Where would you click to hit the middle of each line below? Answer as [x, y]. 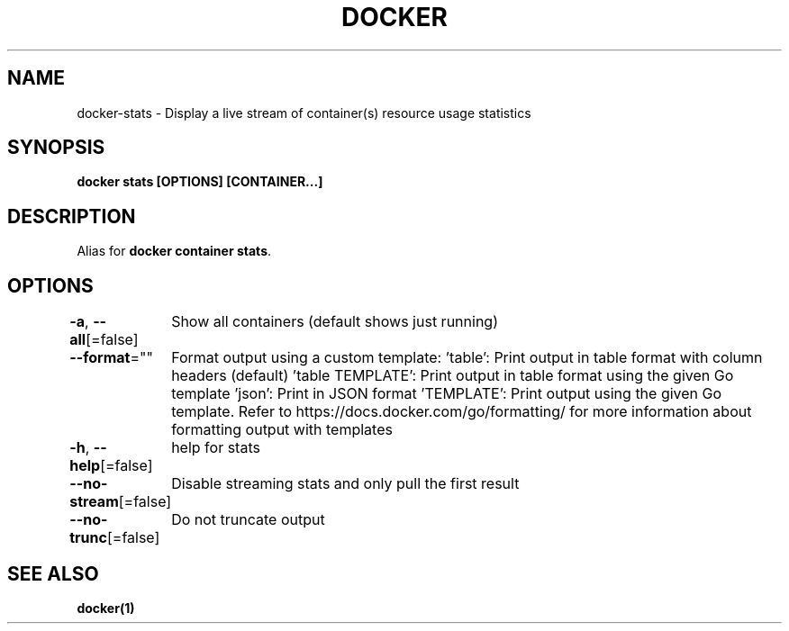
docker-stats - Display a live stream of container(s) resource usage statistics [304, 113]
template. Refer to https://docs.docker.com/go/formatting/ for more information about [462, 412]
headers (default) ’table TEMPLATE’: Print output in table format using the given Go [453, 376]
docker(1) [106, 608]
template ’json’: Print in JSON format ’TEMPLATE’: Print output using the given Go [447, 394]
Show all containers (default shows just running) [335, 322]
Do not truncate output [248, 520]
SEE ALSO [53, 573]
